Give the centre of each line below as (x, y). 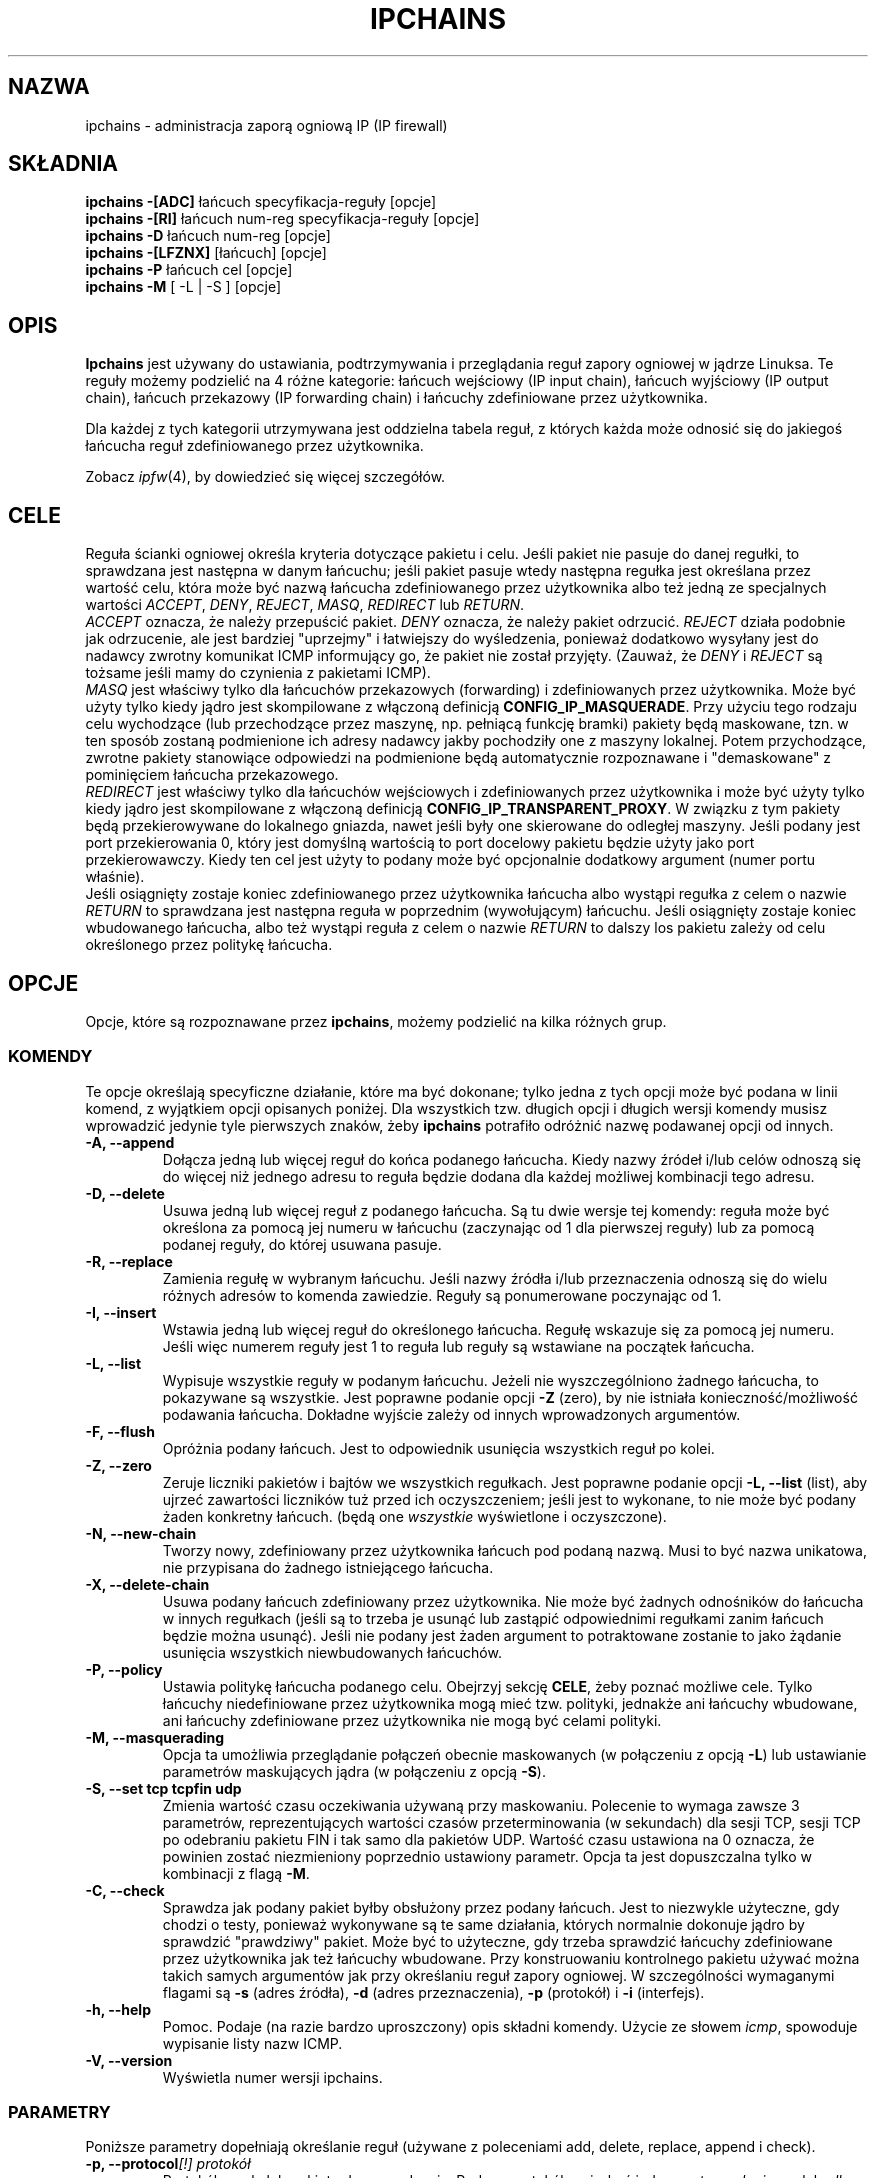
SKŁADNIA (63, 164)
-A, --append (130, 1142)
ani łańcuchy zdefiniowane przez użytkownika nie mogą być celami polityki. (412, 1720)
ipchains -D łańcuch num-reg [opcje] (208, 236)
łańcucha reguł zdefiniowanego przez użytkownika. (254, 446)
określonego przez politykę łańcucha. (209, 945)
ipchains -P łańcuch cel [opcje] (189, 270)
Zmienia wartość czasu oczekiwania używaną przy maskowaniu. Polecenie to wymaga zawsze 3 (481, 1805)
